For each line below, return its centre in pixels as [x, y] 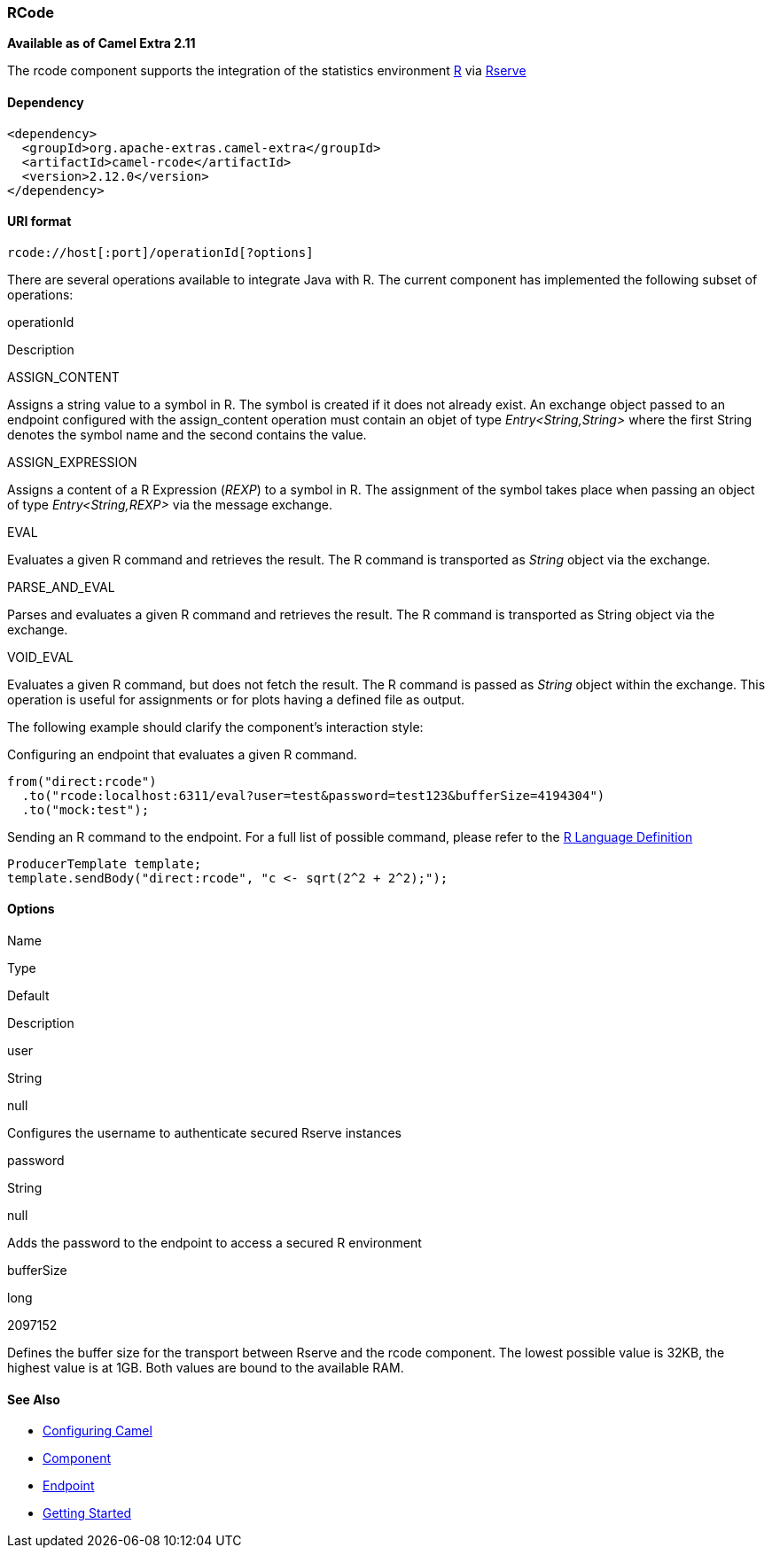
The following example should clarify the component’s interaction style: [215, 727]
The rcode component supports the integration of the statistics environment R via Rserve [267, 71]
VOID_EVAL [40, 657]
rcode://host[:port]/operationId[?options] [160, 252]
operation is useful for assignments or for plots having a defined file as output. [236, 699]
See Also [34, 1399]
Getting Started [87, 1513]
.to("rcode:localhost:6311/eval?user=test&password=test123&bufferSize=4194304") [313, 795]
